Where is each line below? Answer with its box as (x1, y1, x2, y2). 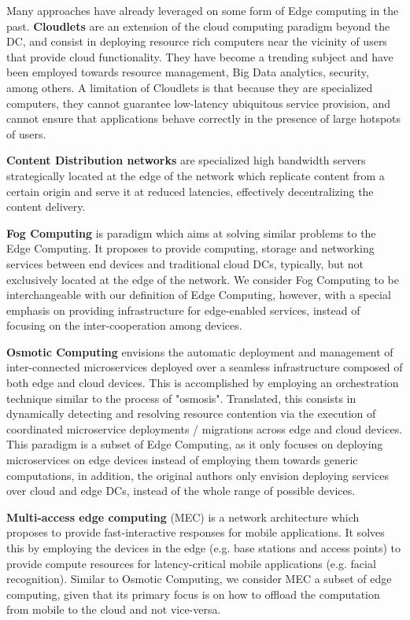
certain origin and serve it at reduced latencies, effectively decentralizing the (6, 183, 374, 199)
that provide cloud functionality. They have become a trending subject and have (6, 48, 393, 65)
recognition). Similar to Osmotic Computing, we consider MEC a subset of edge (6, 570, 392, 587)
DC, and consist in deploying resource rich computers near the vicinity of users (6, 33, 387, 50)
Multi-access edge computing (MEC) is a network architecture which (6, 508, 360, 525)
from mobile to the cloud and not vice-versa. (6, 601, 221, 618)
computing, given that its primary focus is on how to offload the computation (6, 585, 380, 602)
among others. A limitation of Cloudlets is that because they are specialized (6, 79, 373, 95)
